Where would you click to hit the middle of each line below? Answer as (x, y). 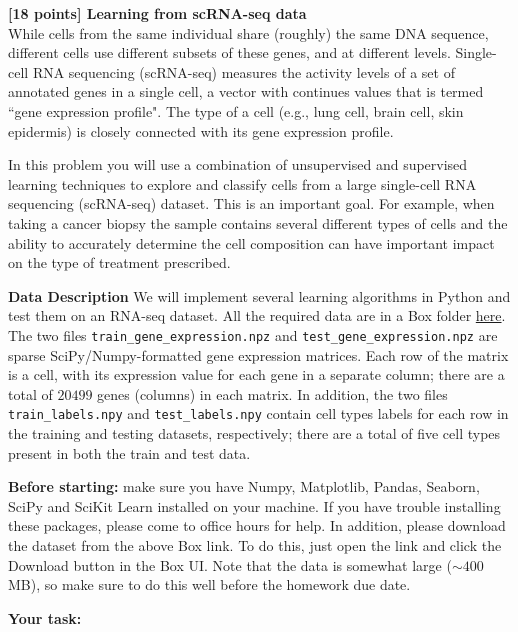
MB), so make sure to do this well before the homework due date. (209, 584)
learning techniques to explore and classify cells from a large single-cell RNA (242, 183)
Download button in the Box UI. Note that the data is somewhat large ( (230, 564)
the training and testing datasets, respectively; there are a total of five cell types (254, 433)
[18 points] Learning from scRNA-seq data (157, 13)
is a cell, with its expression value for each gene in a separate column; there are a (256, 374)
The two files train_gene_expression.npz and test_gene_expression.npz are (253, 334)
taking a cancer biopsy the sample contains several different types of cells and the (258, 222)
